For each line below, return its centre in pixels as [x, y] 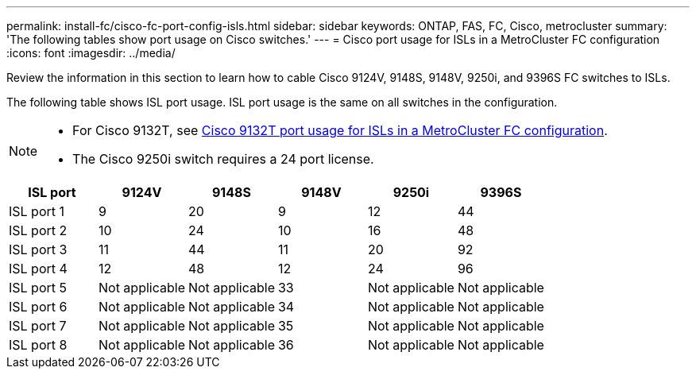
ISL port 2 [38, 230]
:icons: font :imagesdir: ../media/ [91, 53]
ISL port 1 [37, 211]
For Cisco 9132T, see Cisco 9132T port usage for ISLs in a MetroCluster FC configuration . [340, 130]
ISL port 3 [38, 249]
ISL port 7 [38, 326]
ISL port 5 [38, 288]
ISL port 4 [38, 269]
